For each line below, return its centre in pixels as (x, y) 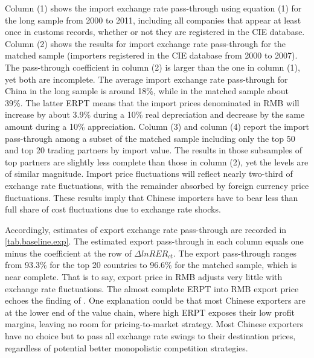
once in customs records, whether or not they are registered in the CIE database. (155, 32)
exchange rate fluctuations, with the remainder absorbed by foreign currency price (157, 185)
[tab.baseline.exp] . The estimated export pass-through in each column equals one (154, 241)
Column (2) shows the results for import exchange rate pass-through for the (146, 43)
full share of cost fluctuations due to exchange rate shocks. (113, 209)
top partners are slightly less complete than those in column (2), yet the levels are (157, 161)
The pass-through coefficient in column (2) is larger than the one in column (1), (152, 67)
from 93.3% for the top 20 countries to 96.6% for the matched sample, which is (151, 265)
